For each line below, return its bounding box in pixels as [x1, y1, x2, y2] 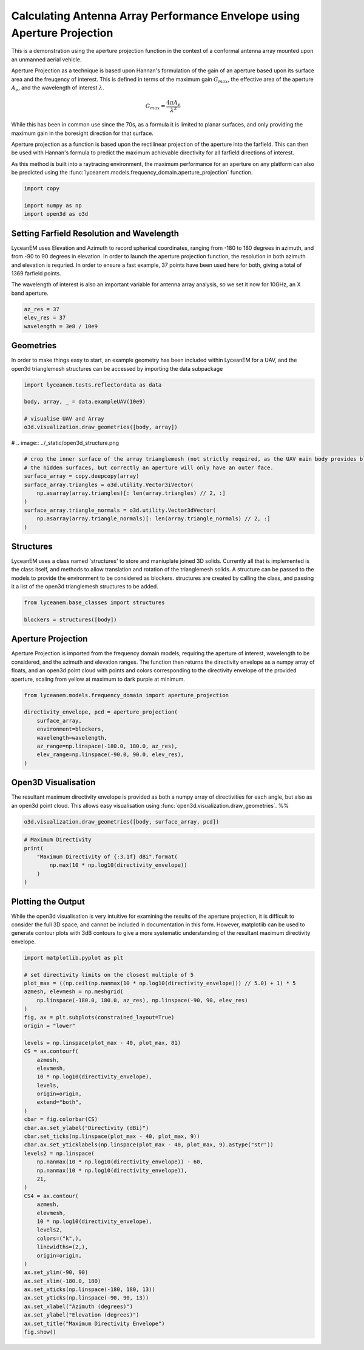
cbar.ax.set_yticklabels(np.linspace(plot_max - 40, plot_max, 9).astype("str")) [24, 1142, 274, 1148]
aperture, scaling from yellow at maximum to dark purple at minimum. [11, 675, 185, 683]
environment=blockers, [36, 726, 104, 732]
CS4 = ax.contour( [24, 1192, 79, 1199]
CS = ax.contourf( [24, 1048, 79, 1055]
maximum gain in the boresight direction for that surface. [11, 129, 154, 137]
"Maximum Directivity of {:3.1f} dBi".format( [36, 853, 178, 860]
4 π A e [166, 99, 181, 108]
